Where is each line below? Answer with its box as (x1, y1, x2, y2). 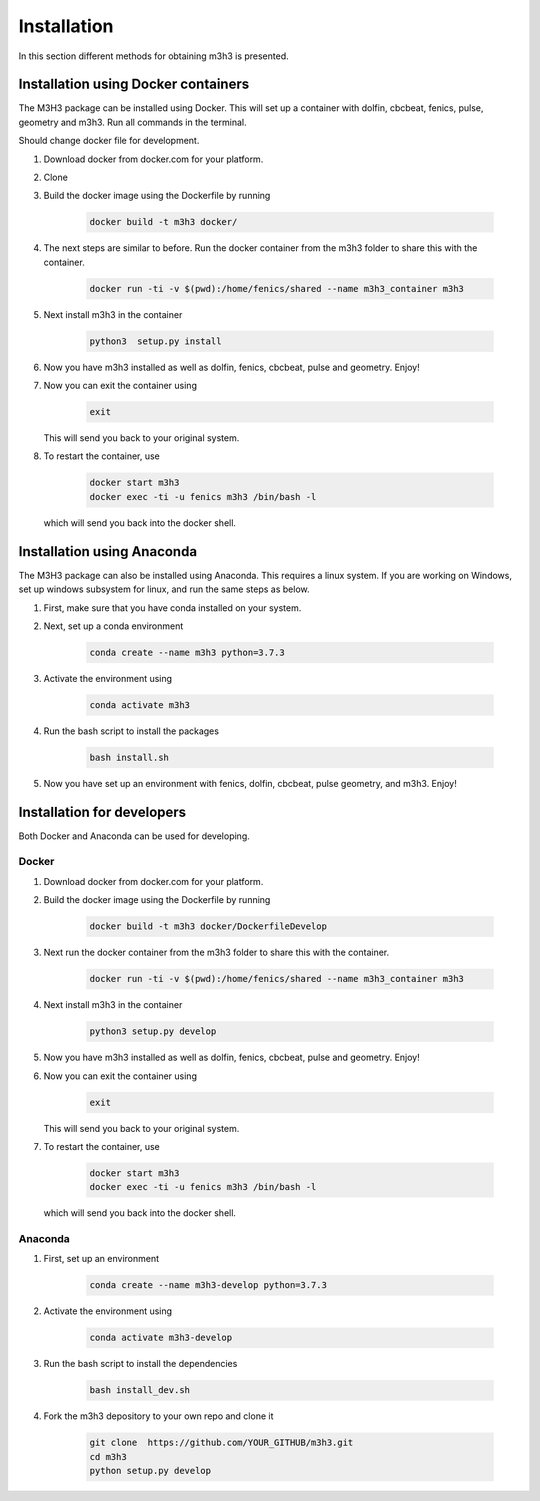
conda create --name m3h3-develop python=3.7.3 (89, 1280, 327, 1291)
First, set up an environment (43, 1253, 160, 1265)
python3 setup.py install (89, 335, 222, 347)
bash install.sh (89, 751, 170, 763)
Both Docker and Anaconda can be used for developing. (18, 830, 250, 842)
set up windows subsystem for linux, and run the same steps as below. (18, 583, 310, 595)
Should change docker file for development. (18, 135, 200, 147)
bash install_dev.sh (89, 1385, 190, 1396)
